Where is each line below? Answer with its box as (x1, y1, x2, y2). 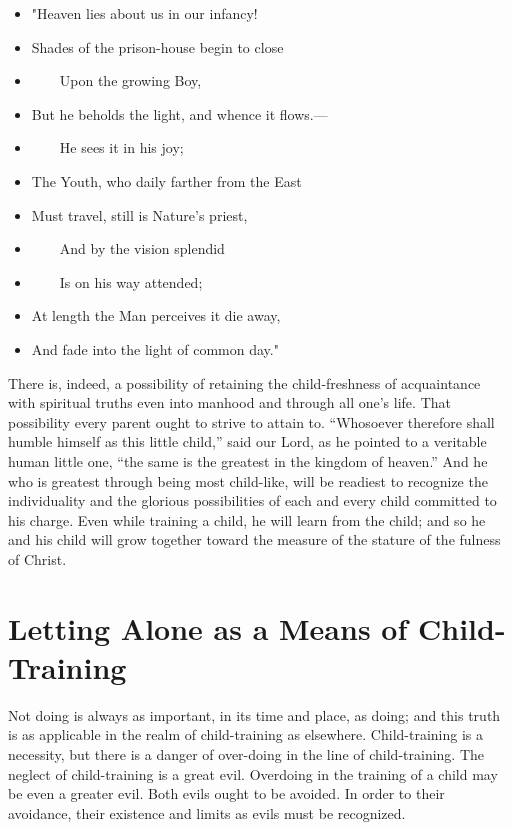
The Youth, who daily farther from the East (31, 170, 302, 191)
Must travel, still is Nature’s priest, (31, 204, 248, 225)
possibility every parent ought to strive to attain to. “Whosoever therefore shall (8, 411, 495, 432)
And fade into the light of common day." (31, 338, 279, 359)
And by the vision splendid (59, 238, 225, 259)
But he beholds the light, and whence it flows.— (31, 103, 328, 124)
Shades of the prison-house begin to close (31, 36, 284, 57)
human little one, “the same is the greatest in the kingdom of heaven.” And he (8, 450, 488, 471)
